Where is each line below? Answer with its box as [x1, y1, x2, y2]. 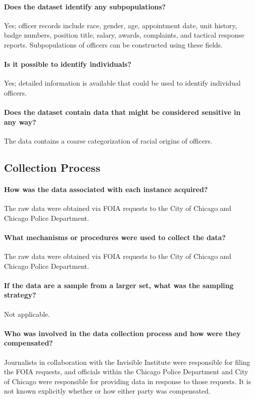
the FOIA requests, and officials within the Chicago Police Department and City [4, 366, 249, 377]
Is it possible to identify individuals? [4, 59, 132, 69]
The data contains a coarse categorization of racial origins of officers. [4, 135, 212, 146]
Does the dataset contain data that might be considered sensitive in [4, 107, 241, 117]
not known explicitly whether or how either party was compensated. [4, 386, 210, 396]
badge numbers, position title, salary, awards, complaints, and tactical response [4, 30, 245, 40]
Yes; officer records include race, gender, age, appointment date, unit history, [4, 20, 237, 30]
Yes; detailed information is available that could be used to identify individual [4, 78, 241, 88]
